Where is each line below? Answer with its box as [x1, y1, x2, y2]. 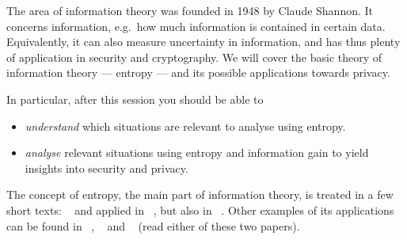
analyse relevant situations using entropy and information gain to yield [25, 144, 369, 161]
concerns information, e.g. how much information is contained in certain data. [6, 17, 386, 34]
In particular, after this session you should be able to [6, 90, 264, 107]
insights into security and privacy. [25, 159, 188, 176]
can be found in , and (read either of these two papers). [6, 217, 300, 234]
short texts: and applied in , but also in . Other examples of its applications [6, 201, 394, 218]
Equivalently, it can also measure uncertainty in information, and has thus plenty [6, 33, 401, 50]
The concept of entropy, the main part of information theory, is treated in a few [6, 186, 394, 203]
